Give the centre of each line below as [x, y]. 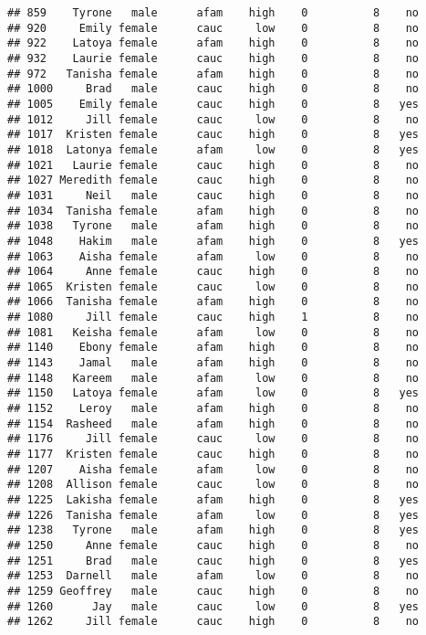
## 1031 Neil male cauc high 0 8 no [213, 195]
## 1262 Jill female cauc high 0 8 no [213, 622]
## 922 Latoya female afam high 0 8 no [213, 43]
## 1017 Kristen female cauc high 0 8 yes [213, 135]
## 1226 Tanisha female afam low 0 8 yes [213, 515]
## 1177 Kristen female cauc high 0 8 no [213, 455]
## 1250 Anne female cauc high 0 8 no [213, 545]
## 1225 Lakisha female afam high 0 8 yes [213, 500]
